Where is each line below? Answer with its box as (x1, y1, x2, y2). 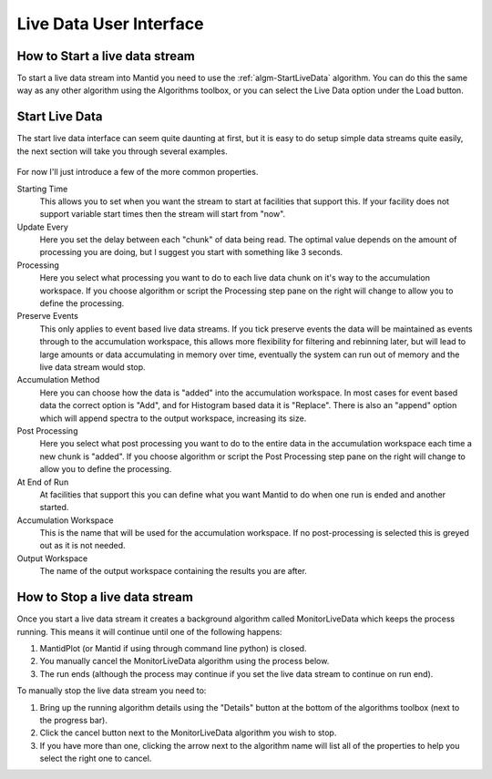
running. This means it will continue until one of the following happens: (16, 626, 282, 637)
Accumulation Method (16, 374, 100, 385)
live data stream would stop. (39, 362, 146, 373)
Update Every (16, 221, 68, 232)
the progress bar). (39, 714, 108, 725)
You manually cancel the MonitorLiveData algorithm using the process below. (39, 656, 330, 667)
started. (39, 502, 69, 513)
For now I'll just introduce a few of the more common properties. (16, 167, 259, 178)
